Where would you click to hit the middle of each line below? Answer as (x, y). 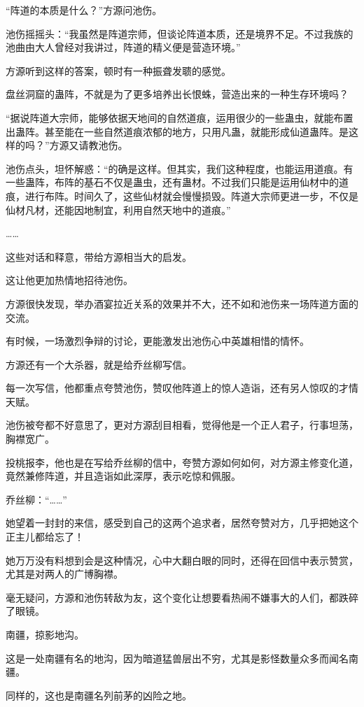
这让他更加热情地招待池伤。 (69, 280)
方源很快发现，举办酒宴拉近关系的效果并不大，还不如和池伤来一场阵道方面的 (182, 303)
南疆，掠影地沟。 (45, 634)
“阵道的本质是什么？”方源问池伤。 (84, 10)
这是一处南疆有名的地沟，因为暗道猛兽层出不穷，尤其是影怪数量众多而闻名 (177, 658)
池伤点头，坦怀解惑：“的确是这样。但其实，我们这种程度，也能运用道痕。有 (180, 168)
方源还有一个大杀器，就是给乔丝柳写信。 (99, 364)
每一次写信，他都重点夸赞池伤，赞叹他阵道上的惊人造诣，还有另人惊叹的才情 (182, 388)
